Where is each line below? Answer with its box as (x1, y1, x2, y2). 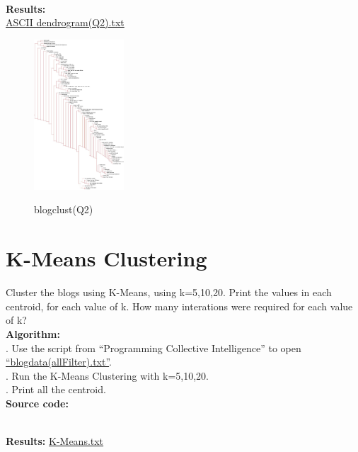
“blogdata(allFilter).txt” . (6, 354, 112, 369)
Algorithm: (6, 326, 60, 341)
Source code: (6, 395, 69, 410)
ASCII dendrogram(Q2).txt (6, 15, 125, 30)
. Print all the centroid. (6, 382, 106, 397)
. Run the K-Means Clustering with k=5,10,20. (6, 368, 209, 383)
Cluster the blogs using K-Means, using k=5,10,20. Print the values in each (6, 285, 332, 300)
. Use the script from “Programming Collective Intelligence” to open (6, 340, 301, 355)
